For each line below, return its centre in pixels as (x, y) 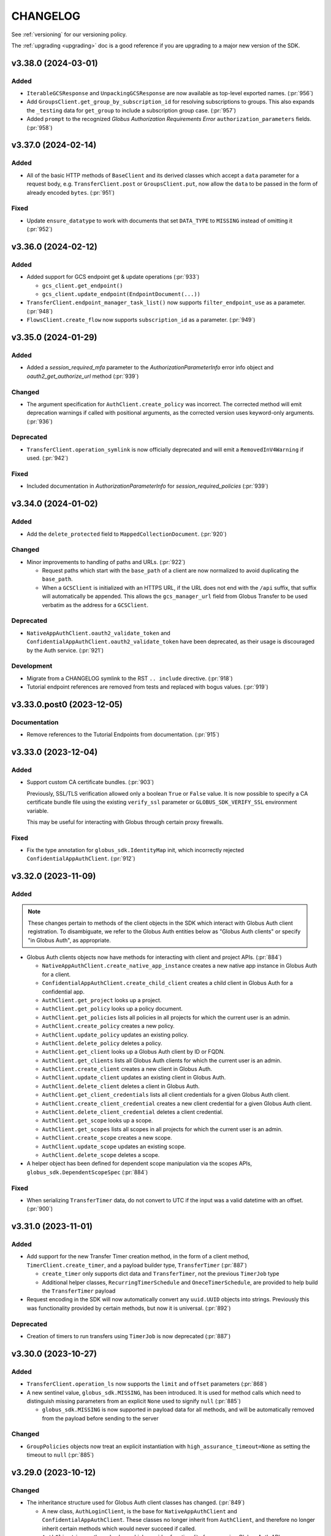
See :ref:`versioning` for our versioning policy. (69, 34)
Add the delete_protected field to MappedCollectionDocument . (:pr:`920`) (127, 534)
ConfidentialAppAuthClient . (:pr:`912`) (81, 859)
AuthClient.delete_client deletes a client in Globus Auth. (121, 1086)
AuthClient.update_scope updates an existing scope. (114, 1146)
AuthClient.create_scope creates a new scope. (107, 1138)
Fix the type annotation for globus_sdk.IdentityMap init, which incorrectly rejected (135, 850)
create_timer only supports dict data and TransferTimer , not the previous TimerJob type (161, 1274)
